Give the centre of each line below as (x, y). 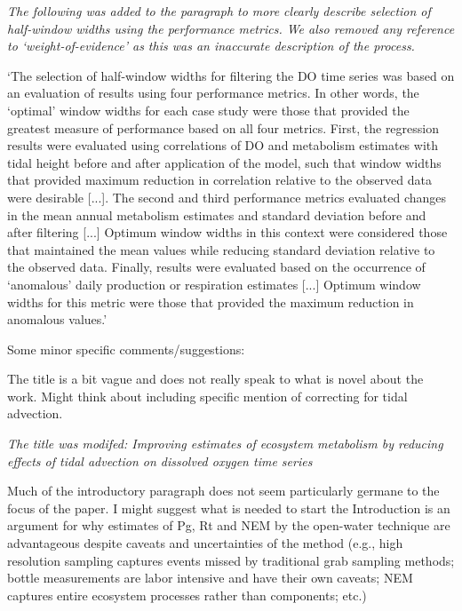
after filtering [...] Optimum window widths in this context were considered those (227, 232)
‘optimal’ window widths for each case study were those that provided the (208, 110)
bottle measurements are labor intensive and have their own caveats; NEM (210, 578)
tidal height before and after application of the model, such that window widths (224, 162)
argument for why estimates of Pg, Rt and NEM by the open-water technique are (229, 525)
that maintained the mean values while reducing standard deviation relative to (221, 249)
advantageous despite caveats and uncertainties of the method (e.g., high (205, 543)
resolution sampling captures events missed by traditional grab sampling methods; (231, 560)
